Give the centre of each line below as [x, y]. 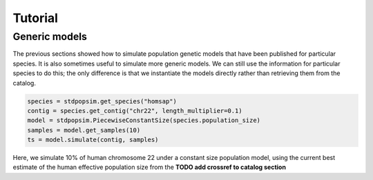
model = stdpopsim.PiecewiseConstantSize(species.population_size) [144, 120]
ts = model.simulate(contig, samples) [93, 140]
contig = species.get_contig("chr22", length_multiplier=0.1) [135, 111]
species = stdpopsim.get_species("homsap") [102, 101]
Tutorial [36, 18]
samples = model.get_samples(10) [84, 130]
